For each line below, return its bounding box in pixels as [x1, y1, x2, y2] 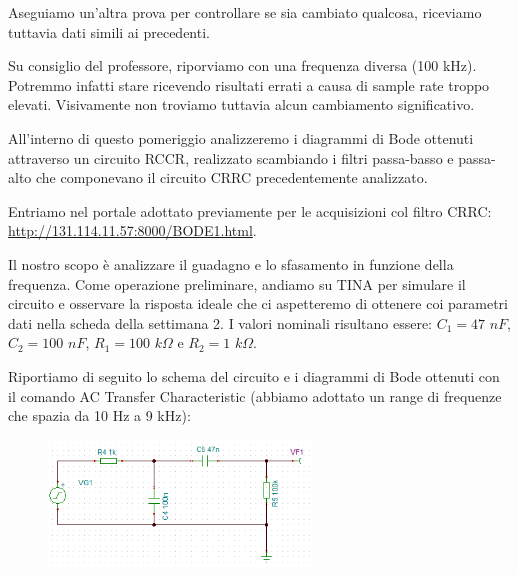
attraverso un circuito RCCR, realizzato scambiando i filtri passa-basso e [8, 147, 454, 168]
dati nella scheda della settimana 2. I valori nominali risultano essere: [8, 312, 432, 333]
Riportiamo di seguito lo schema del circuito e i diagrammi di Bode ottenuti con [8, 365, 500, 386]
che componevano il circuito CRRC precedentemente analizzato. [35, 167, 428, 188]
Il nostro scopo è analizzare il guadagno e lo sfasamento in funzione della [8, 253, 454, 274]
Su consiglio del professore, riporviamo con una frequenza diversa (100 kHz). [8, 55, 477, 76]
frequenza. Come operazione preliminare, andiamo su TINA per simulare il [8, 273, 466, 294]
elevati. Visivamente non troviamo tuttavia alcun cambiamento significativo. [8, 94, 475, 115]
